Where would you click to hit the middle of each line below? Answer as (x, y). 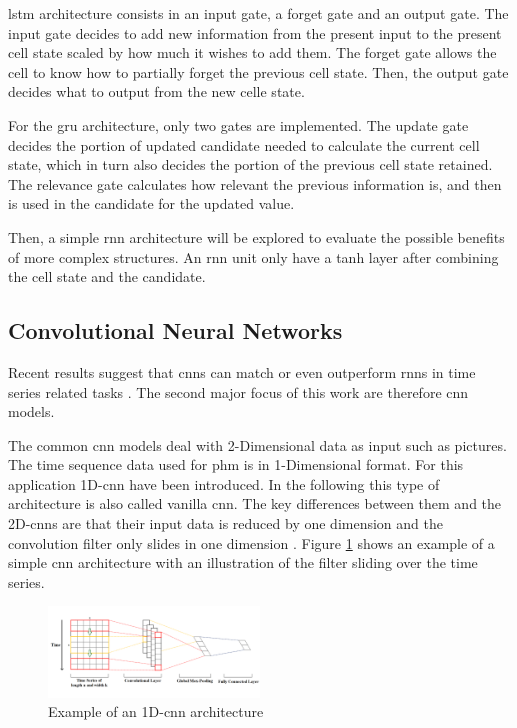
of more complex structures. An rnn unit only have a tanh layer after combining (253, 256)
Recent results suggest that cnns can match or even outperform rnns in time (242, 371)
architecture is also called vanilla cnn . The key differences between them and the (255, 503)
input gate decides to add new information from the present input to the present (255, 32)
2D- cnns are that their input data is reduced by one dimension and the (225, 523)
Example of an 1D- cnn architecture (156, 711)
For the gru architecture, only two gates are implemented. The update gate (238, 124)
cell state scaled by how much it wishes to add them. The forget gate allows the (252, 52)
